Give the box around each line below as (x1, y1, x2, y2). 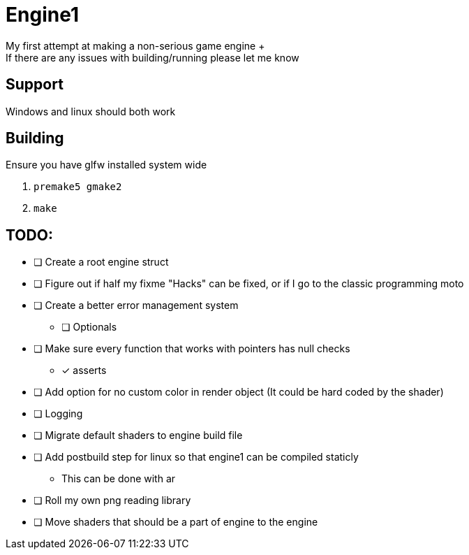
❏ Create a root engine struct (33, 256, 169, 268)
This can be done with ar (61, 473, 176, 485)
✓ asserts (61, 364, 107, 377)
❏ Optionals (61, 321, 117, 333)
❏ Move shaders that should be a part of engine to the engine (33, 516, 318, 528)
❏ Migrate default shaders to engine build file (33, 429, 243, 442)
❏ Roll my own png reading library (33, 494, 191, 507)
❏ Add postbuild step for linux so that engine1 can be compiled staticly (33, 451, 359, 463)
